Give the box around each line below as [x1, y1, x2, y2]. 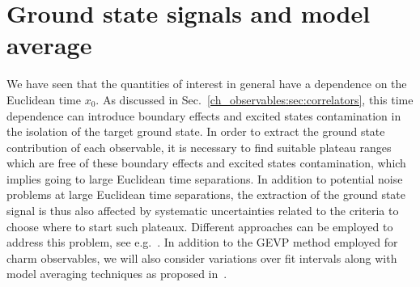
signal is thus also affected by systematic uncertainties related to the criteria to [6, 202, 399, 219]
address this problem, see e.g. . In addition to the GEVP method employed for [6, 234, 398, 251]
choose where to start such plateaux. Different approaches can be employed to [6, 217, 393, 234]
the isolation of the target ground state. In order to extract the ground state [6, 123, 385, 140]
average [6, 28, 92, 61]
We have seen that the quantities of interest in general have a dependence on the [6, 75, 407, 92]
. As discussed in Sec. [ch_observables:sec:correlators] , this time [95, 91, 414, 108]
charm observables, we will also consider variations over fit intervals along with [6, 249, 397, 266]
